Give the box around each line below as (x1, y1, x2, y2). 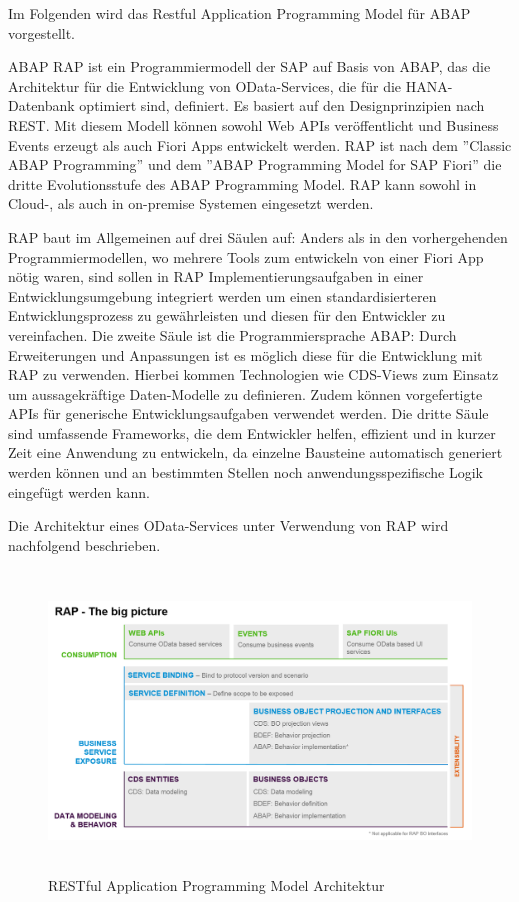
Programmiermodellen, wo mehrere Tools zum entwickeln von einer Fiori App (8, 246, 484, 267)
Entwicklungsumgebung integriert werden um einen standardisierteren (8, 285, 437, 306)
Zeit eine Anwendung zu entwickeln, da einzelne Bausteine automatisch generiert (8, 442, 503, 463)
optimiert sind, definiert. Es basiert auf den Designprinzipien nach (79, 95, 485, 116)
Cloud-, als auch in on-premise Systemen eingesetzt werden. (8, 193, 374, 214)
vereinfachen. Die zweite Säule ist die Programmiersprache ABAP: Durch (8, 324, 457, 345)
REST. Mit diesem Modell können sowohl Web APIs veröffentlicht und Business (8, 114, 499, 135)
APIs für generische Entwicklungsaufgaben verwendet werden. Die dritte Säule (8, 403, 489, 424)
